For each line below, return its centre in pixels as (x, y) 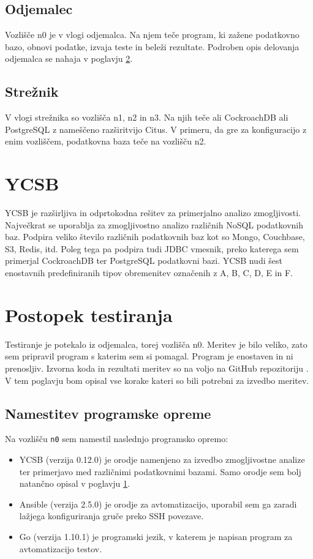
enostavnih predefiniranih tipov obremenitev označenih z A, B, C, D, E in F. (149, 273)
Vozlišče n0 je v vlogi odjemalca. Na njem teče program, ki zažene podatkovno (152, 35)
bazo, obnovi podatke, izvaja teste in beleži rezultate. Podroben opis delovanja (152, 46)
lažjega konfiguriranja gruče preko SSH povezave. (111, 516)
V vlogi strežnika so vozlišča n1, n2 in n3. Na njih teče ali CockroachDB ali (147, 117)
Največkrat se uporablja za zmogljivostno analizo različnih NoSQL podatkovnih (154, 224)
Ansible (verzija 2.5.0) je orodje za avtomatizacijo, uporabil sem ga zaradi (158, 504)
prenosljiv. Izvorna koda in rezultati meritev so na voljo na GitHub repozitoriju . (157, 368)
